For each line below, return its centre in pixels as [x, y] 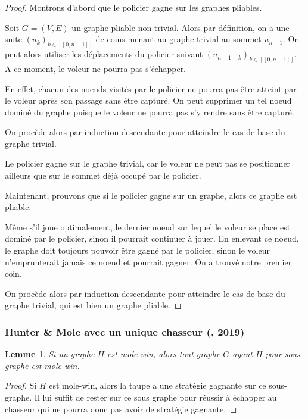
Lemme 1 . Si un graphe [50, 354]
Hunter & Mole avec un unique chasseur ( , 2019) [125, 331]
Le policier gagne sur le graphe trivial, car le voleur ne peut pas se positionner [148, 163]
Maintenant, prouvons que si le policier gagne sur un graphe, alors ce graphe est [151, 195]
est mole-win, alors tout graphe [164, 354]
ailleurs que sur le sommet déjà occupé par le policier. [103, 175]
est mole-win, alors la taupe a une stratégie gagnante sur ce [158, 385]
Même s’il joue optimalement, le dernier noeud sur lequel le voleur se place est [148, 226]
